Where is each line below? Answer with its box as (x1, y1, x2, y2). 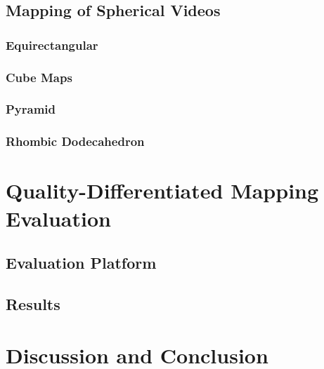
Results (6, 293, 60, 314)
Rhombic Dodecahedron (6, 133, 145, 150)
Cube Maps (6, 68, 72, 86)
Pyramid (6, 100, 56, 118)
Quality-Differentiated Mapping (6, 176, 319, 205)
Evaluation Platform (6, 252, 157, 274)
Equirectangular (6, 36, 98, 53)
